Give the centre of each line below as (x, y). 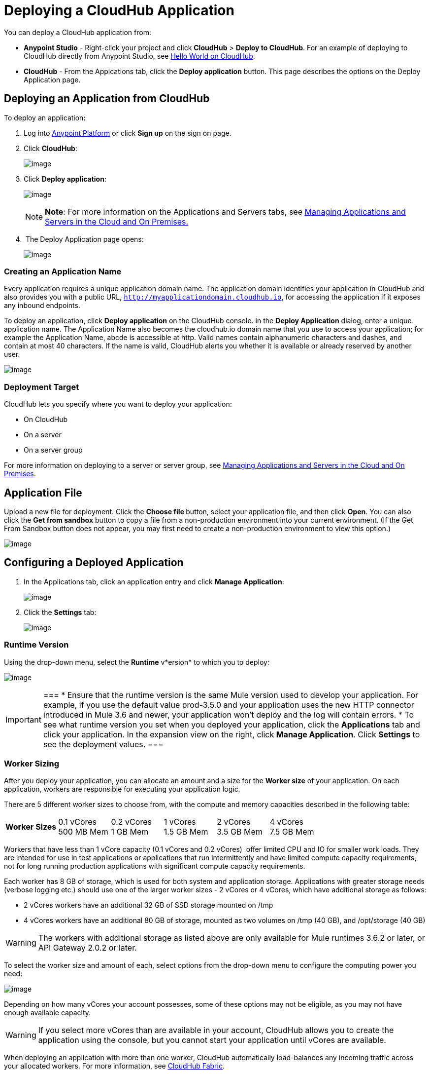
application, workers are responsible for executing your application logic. (122, 789)
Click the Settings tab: (60, 612)
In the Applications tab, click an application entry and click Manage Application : (154, 581)
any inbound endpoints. (42, 306)
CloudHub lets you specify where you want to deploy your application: (118, 404)
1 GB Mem (130, 832)
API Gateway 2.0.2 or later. (87, 948)
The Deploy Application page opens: (84, 239)
